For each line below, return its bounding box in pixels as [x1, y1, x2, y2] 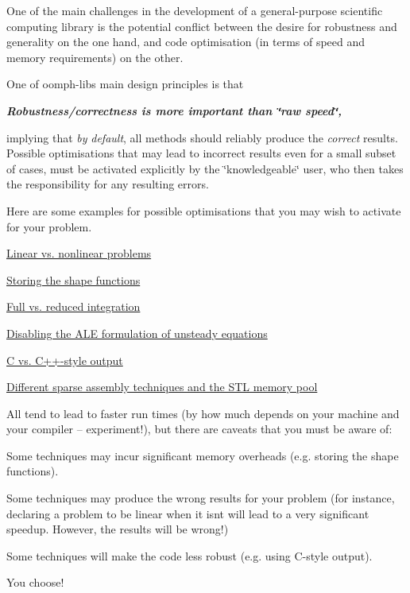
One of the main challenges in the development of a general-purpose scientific [6, 2, 383, 18]
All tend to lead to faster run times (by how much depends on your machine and [6, 405, 400, 421]
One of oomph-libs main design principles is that [6, 76, 244, 92]
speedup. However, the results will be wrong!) [6, 521, 229, 537]
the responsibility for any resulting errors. [6, 176, 209, 192]
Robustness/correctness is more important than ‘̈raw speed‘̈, [6, 102, 342, 118]
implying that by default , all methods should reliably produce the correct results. [6, 129, 398, 145]
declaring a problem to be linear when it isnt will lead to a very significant [6, 505, 369, 521]
